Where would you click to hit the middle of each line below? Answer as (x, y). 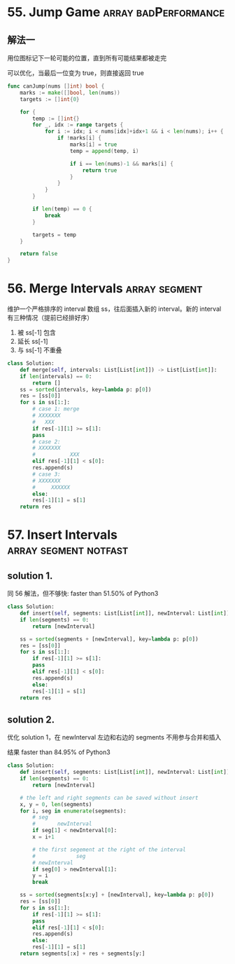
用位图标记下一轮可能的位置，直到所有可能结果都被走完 (87, 58)
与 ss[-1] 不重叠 (40, 350)
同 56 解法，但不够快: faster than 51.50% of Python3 (83, 594)
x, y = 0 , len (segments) (56, 804)
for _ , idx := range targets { (78, 125)
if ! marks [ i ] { (79, 138)
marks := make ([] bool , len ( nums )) (70, 93)
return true (100, 170)
